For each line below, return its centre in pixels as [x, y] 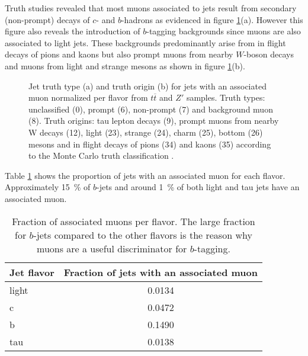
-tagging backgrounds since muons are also [224, 31]
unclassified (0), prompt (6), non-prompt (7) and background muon [151, 109]
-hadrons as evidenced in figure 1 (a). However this [212, 19]
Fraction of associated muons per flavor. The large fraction [134, 221]
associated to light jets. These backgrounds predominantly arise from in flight [145, 42]
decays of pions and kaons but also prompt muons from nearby [119, 54]
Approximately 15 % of [48, 187]
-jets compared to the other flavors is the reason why [143, 235]
